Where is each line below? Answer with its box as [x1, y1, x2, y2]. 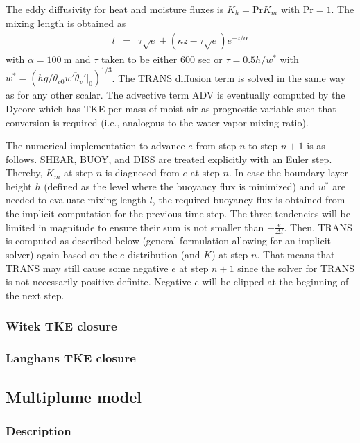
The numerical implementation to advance [6, 138, 185, 153]
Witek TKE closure [6, 317, 117, 335]
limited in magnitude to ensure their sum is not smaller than [6, 219, 264, 234]
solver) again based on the [6, 247, 117, 262]
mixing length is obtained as [6, 15, 126, 30]
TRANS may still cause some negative [6, 260, 169, 275]
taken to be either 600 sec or [101, 52, 223, 67]
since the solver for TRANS [237, 260, 355, 275]
